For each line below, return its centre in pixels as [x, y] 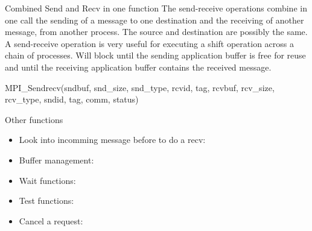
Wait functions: [47, 180]
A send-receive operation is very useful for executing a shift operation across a [150, 43]
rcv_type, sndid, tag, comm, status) [72, 99]
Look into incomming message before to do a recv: [112, 140]
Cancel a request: [51, 220]
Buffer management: [56, 160]
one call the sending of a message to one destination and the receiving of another [154, 20]
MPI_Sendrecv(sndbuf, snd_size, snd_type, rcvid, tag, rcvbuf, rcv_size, [140, 87]
